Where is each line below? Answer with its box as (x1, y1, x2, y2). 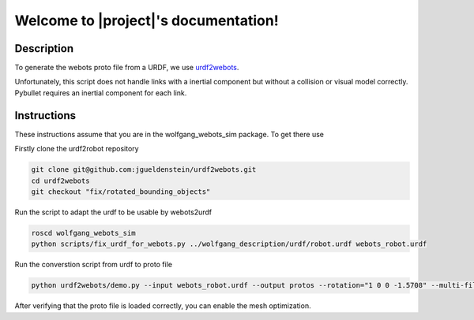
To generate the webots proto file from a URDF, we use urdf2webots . (14, 63, 239, 73)
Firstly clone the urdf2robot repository (14, 144, 139, 154)
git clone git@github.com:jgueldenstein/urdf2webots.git (31, 166, 257, 174)
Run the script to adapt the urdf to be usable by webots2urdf (14, 207, 213, 217)
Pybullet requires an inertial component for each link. (14, 87, 187, 98)
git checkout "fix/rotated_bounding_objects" (31, 187, 211, 196)
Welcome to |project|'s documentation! (14, 12, 280, 29)
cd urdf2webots (31, 176, 90, 185)
